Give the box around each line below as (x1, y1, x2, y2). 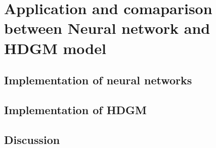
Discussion (4, 131, 60, 147)
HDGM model (4, 37, 106, 58)
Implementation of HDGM (4, 102, 147, 117)
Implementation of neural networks (4, 72, 192, 88)
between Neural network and (4, 18, 210, 38)
